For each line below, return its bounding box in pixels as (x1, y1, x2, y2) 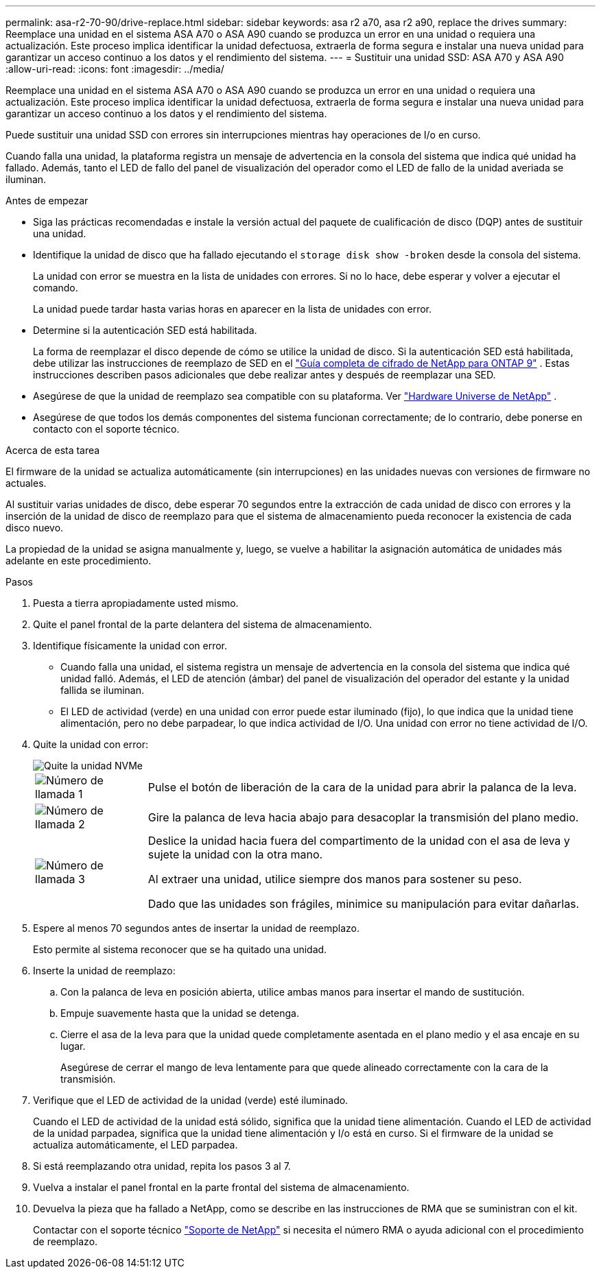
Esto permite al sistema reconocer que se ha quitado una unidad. (33, 944, 327, 955)
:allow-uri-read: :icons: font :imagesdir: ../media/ (5, 63, 224, 75)
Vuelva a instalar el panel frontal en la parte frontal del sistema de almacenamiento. (33, 1181, 410, 1193)
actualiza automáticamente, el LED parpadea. (33, 1139, 238, 1151)
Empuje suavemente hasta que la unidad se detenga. (60, 1007, 299, 1019)
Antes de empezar (5, 195, 89, 206)
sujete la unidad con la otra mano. (148, 848, 323, 861)
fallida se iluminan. (60, 684, 145, 696)
